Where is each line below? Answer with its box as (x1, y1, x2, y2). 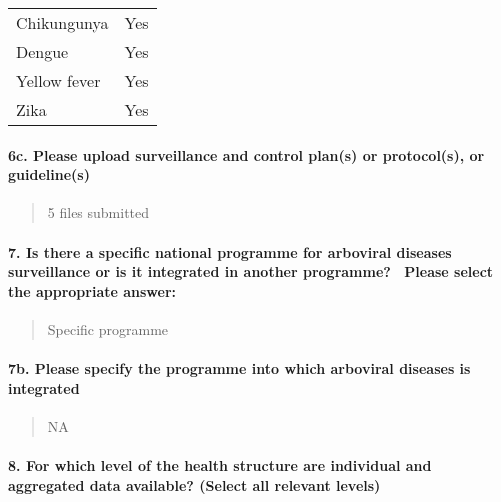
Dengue (16, 40, 69, 63)
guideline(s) (8, 164, 90, 185)
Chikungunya (16, 11, 109, 34)
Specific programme (47, 318, 169, 339)
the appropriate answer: (8, 280, 177, 301)
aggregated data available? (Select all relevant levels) (8, 474, 381, 495)
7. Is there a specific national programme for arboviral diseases (8, 241, 452, 262)
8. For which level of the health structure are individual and (8, 455, 432, 476)
